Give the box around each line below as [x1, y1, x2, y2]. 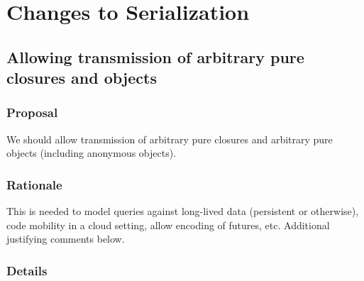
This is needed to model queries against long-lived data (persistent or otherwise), [6, 204, 359, 219]
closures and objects [6, 67, 157, 89]
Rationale [6, 175, 62, 193]
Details [6, 261, 48, 279]
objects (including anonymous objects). [6, 145, 177, 160]
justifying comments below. [6, 231, 125, 246]
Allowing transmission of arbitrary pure [6, 45, 304, 67]
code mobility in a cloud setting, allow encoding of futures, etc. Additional [6, 217, 330, 232]
